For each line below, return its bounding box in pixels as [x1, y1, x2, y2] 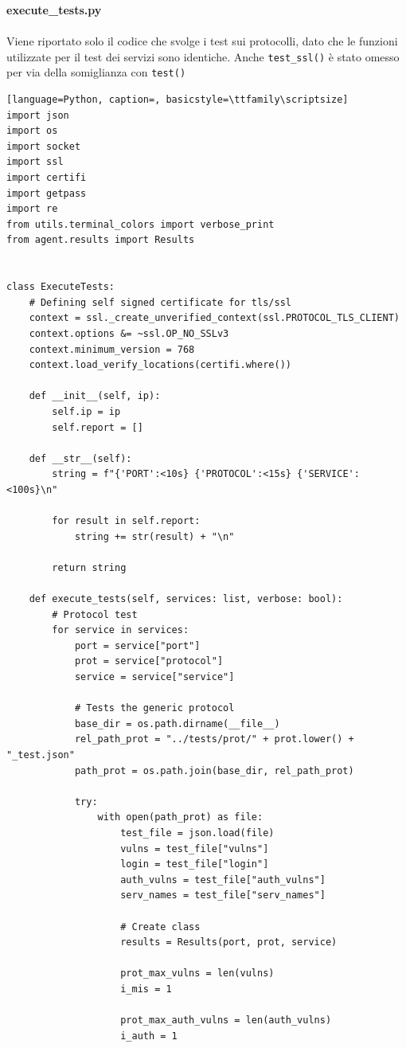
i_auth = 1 [120, 1030, 178, 1042]
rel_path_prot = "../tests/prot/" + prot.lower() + [74, 733, 354, 745]
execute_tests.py [6, 2, 102, 18]
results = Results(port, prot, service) [120, 937, 338, 948]
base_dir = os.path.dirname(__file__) [74, 718, 280, 729]
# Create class [120, 921, 201, 933]
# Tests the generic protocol [74, 702, 235, 714]
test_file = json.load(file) [120, 827, 275, 839]
